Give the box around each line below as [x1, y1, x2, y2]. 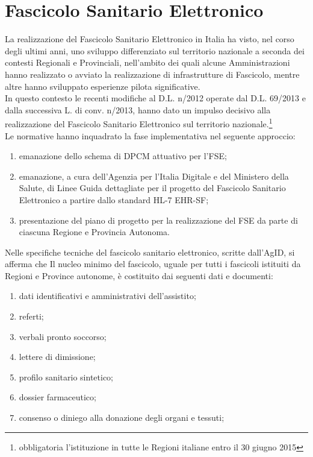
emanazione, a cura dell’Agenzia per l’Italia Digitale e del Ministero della [19, 169, 289, 182]
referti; [19, 310, 44, 323]
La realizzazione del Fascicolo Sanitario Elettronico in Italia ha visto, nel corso [5, 33, 294, 45]
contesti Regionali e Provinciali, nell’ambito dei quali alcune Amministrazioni [5, 56, 290, 69]
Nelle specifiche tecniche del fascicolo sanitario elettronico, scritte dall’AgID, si [5, 245, 295, 258]
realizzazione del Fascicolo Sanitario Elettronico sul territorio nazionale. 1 [5, 116, 273, 130]
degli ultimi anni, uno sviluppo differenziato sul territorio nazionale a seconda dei [5, 44, 305, 57]
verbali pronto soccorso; [19, 330, 107, 342]
